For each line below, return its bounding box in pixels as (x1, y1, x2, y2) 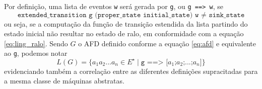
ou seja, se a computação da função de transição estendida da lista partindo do (4, 18, 248, 29)
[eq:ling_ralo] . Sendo (4, 38, 68, 48)
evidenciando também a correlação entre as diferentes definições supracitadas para (4, 65, 258, 76)
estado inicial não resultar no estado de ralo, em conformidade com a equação (4, 28, 244, 39)
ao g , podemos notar (4, 48, 68, 58)
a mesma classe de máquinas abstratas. (4, 75, 124, 86)
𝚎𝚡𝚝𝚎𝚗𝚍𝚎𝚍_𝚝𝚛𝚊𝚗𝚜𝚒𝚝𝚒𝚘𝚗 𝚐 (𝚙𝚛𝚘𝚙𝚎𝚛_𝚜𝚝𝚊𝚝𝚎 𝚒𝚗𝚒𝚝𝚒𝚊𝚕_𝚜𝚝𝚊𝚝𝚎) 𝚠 (17, 11, 199, 19)
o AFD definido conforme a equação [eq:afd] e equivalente (78, 38, 256, 48)
